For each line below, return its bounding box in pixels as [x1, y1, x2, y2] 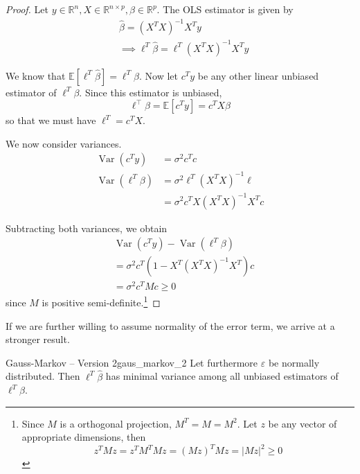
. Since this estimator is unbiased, [79, 85, 222, 99]
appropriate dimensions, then [21, 430, 146, 444]
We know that [6, 68, 66, 82]
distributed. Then [6, 369, 80, 383]
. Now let [138, 68, 178, 82]
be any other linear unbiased [197, 68, 319, 82]
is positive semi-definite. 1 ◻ [42, 293, 161, 309]
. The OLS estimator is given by [156, 2, 294, 16]
